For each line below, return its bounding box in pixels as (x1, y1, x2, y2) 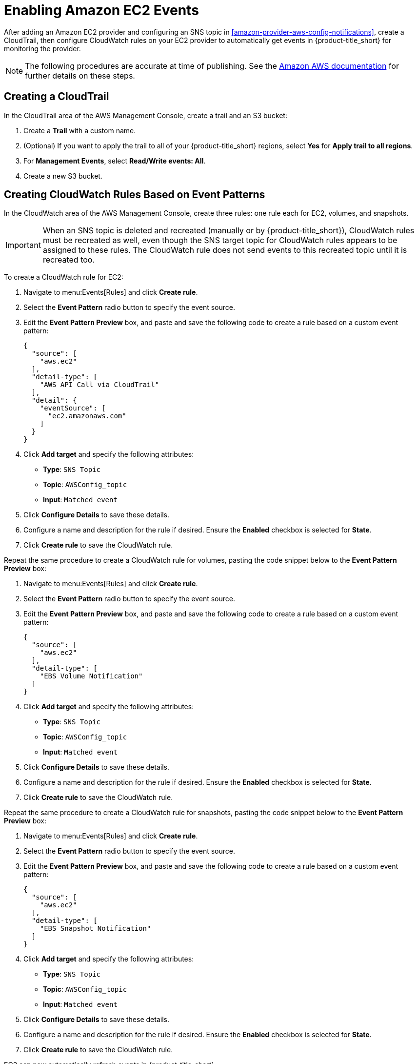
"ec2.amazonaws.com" (48, 412, 126, 420)
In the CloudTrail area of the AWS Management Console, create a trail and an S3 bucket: (4, 111, 287, 120)
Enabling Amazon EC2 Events (4, 2, 199, 19)
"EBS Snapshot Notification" (40, 924, 151, 933)
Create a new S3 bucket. (23, 171, 102, 180)
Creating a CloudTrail (4, 90, 109, 103)
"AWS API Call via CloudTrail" (40, 381, 159, 389)
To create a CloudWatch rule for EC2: (4, 273, 123, 282)
